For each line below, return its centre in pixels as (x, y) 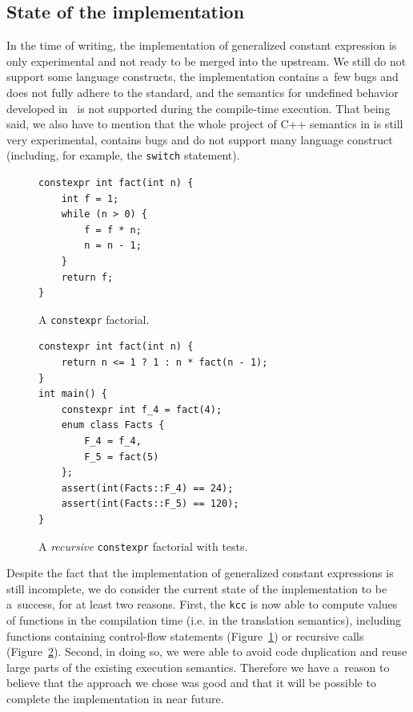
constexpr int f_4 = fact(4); (142, 409)
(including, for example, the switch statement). (123, 155)
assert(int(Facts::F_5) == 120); (150, 504)
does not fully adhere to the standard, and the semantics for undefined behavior (202, 92)
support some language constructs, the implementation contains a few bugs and (202, 77)
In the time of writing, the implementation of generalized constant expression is (202, 45)
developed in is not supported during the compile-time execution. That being (198, 108)
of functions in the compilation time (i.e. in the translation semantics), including (204, 620)
